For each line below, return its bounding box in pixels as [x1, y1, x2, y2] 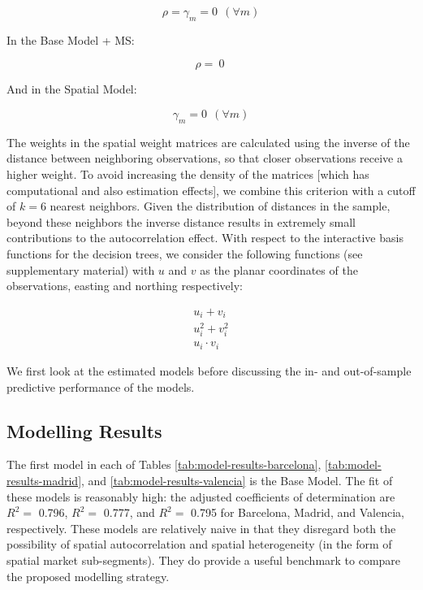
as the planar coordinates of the [200, 261, 358, 278]
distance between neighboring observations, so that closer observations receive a [6, 150, 403, 167]
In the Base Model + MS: [6, 31, 135, 48]
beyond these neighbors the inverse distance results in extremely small [6, 213, 356, 230]
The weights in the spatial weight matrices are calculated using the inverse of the [6, 133, 410, 150]
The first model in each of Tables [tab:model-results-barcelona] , [6, 456, 322, 473]
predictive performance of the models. [6, 378, 195, 395]
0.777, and [103, 504, 155, 521]
